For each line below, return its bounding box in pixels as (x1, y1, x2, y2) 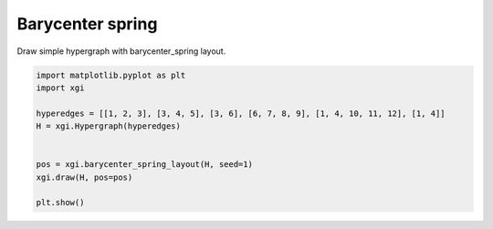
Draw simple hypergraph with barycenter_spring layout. (16, 46, 226, 57)
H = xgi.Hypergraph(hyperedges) (36, 121, 182, 131)
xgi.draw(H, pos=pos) (36, 172, 133, 182)
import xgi (36, 82, 85, 93)
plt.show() (36, 197, 85, 208)
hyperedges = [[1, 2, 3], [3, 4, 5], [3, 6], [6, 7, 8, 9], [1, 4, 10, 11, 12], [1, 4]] (36, 108, 446, 119)
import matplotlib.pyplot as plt (36, 69, 186, 80)
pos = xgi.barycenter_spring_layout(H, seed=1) (36, 160, 253, 170)
